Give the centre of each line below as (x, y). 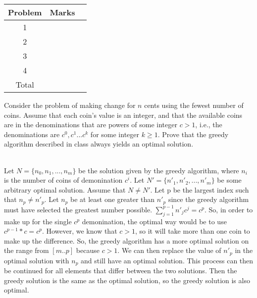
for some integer (115, 134)
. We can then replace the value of (169, 250)
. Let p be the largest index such (200, 189)
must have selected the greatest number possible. (78, 209)
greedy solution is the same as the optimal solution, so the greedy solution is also (127, 280)
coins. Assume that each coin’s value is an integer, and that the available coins (123, 115)
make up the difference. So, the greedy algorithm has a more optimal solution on (127, 240)
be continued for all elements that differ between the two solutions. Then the (121, 271)
